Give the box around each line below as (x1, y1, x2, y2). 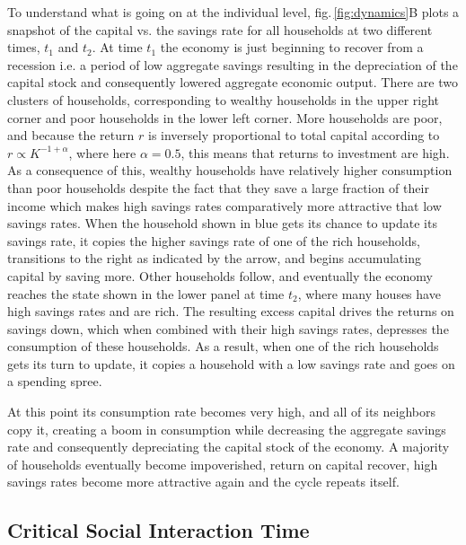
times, (7, 38, 40, 57)
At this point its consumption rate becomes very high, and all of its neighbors (7, 402, 435, 421)
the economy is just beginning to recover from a (160, 38, 424, 57)
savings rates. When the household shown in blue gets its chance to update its (7, 214, 437, 233)
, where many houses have (297, 284, 441, 303)
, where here (68, 143, 136, 162)
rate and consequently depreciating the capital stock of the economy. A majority (7, 437, 450, 456)
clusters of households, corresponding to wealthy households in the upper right (7, 90, 440, 109)
